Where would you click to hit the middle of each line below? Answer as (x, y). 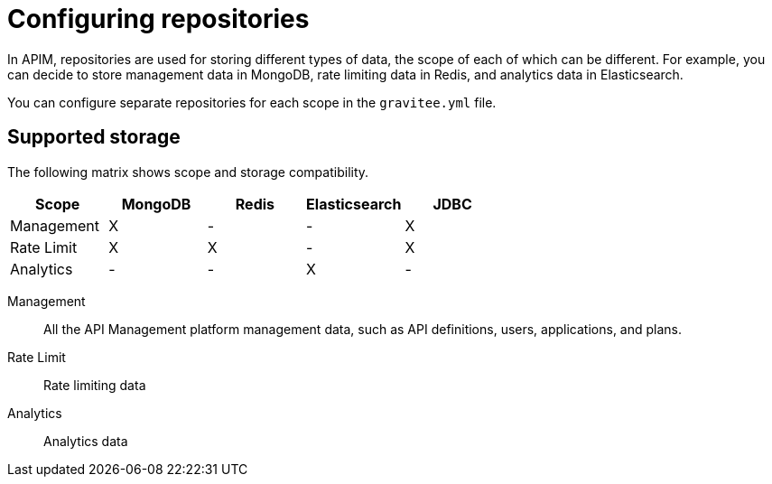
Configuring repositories (158, 19)
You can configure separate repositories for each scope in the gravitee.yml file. (252, 102)
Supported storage (94, 137)
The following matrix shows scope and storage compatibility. (188, 172)
